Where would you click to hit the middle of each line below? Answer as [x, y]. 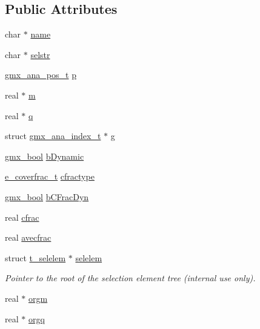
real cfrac [22, 217]
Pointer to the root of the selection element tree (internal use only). [130, 278]
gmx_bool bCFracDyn [47, 196]
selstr [40, 54]
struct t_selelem [35, 257]
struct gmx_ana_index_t [53, 136]
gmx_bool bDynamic [45, 156]
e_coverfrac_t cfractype [50, 176]
